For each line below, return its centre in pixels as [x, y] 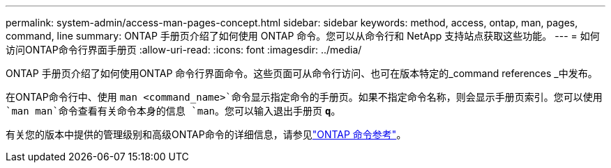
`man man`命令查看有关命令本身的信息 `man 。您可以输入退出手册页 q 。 [173, 111]
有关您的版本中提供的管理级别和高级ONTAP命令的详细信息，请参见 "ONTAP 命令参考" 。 [206, 134]
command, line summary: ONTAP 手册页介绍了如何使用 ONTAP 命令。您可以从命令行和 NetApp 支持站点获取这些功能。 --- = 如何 [303, 36]
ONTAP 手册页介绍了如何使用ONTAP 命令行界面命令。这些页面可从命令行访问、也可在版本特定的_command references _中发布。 [302, 73]
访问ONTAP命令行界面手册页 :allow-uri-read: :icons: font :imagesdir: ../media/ [184, 50]
